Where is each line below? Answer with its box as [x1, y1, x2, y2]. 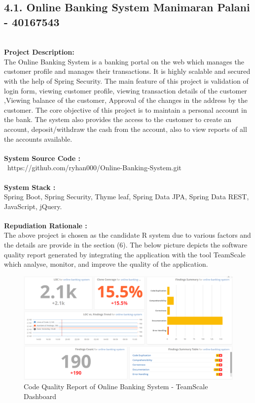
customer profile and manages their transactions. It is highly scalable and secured [4, 66, 251, 76]
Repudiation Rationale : [4, 220, 87, 230]
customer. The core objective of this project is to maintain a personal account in [4, 104, 247, 115]
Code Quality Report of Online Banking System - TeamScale [24, 381, 208, 392]
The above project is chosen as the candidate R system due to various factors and [4, 230, 251, 240]
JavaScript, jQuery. [4, 201, 62, 211]
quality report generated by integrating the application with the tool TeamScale [4, 249, 246, 259]
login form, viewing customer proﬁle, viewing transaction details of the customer [4, 85, 247, 95]
